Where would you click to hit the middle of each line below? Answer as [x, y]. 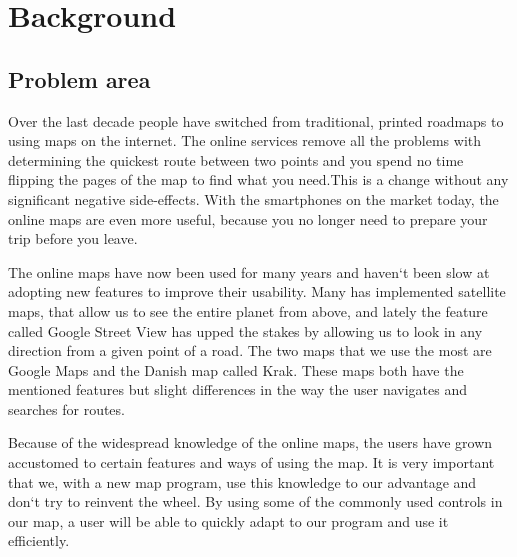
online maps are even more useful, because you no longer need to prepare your [248, 218]
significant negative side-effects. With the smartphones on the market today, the [253, 198]
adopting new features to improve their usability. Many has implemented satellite [257, 291]
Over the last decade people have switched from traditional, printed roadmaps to [256, 120]
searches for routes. [66, 408]
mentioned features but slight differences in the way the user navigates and [237, 389]
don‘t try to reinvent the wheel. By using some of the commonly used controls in [255, 501]
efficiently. [39, 540]
